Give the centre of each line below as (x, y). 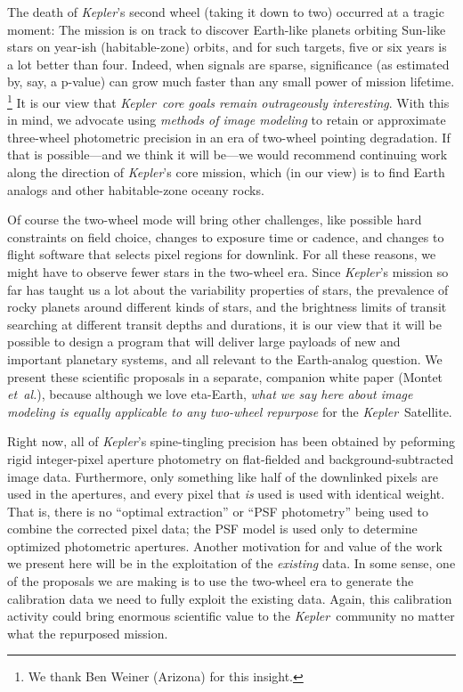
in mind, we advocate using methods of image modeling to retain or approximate (227, 120)
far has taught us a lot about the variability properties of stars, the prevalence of (228, 289)
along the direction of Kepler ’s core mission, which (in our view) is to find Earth (226, 172)
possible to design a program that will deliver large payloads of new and (204, 342)
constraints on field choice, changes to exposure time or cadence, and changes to (226, 236)
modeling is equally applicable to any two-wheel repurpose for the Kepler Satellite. (230, 411)
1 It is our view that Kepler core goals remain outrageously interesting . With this (228, 101)
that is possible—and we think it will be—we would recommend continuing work (227, 155)
